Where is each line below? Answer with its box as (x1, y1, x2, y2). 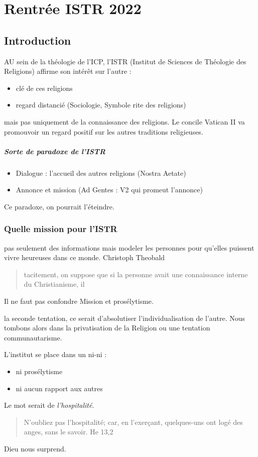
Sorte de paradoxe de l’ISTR (4, 146, 105, 156)
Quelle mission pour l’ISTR (4, 222, 117, 235)
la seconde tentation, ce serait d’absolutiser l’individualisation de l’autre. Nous (4, 312, 245, 323)
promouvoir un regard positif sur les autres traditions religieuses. (4, 126, 203, 137)
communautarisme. (4, 332, 62, 342)
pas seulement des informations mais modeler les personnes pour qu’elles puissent (4, 242, 254, 253)
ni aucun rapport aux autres (16, 383, 103, 393)
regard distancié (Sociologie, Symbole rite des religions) (16, 99, 186, 110)
